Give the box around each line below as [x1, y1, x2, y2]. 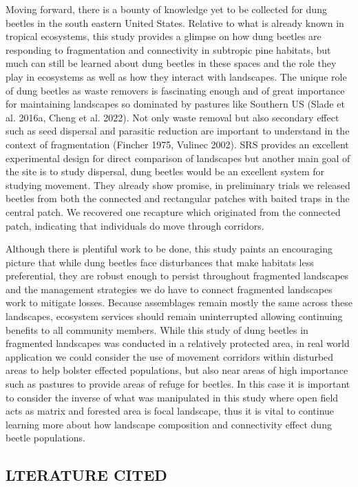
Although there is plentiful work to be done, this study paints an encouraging [6, 241, 333, 256]
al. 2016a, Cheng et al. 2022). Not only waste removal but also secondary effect [6, 110, 339, 124]
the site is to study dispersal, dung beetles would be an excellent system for [6, 164, 325, 179]
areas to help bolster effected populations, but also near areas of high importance [6, 363, 348, 377]
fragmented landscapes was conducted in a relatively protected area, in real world [6, 336, 350, 350]
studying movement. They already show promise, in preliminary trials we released [6, 177, 350, 192]
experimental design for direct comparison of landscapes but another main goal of [6, 150, 350, 165]
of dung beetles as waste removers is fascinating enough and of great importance [6, 83, 345, 97]
